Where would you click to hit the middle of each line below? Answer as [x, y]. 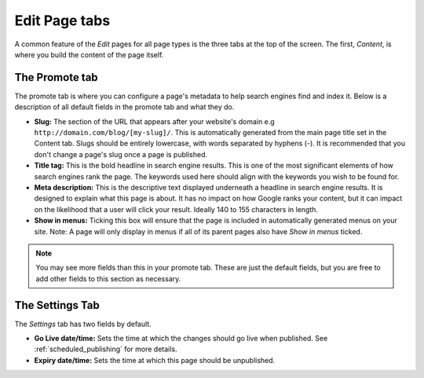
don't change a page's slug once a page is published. [121, 154]
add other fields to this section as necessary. [108, 278]
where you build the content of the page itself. [89, 54]
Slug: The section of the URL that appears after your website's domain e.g [154, 121]
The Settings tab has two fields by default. [83, 324]
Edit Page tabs [62, 20]
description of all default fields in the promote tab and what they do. [124, 107]
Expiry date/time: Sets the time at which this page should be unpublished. [155, 360]
